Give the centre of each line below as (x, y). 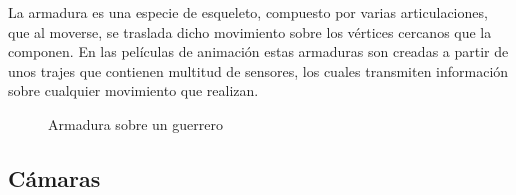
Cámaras (54, 177)
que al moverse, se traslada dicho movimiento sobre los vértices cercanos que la (250, 31)
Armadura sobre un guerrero (135, 123)
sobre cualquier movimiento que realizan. (133, 90)
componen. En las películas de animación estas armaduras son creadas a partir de (258, 51)
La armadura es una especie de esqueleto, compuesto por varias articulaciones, (248, 12)
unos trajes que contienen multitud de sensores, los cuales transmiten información (258, 70)
